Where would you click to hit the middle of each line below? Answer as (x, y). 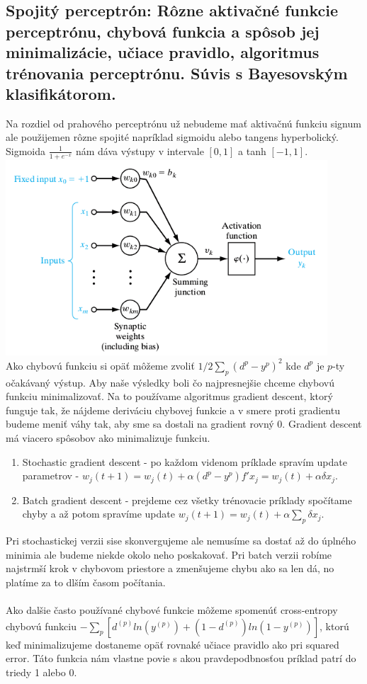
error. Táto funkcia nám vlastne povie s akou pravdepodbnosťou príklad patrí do (181, 658)
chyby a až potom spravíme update (98, 514)
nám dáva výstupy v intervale (140, 150)
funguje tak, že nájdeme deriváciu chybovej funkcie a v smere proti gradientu (173, 410)
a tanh (252, 150)
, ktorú (334, 626)
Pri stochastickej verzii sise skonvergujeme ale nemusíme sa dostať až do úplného (181, 540)
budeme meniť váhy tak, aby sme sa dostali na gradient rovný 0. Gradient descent (184, 424)
